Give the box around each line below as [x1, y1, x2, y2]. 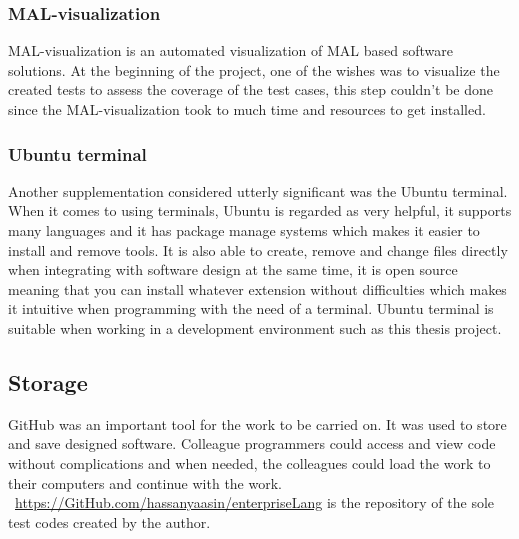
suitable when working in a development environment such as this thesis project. [8, 317, 502, 338]
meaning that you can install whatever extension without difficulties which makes [8, 278, 507, 299]
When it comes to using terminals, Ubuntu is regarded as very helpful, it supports [8, 200, 512, 221]
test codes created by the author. [8, 511, 211, 532]
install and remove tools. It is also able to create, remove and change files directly [8, 239, 508, 260]
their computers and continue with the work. [8, 472, 282, 493]
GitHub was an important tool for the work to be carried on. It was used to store [8, 413, 507, 434]
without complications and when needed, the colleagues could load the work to [8, 452, 491, 473]
